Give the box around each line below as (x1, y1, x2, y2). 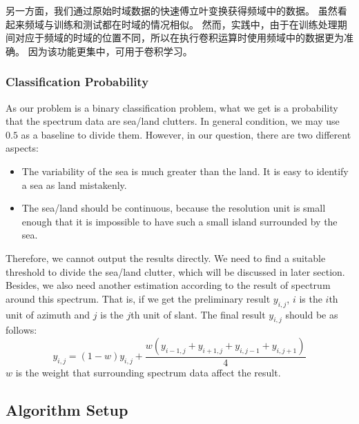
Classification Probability (6, 73, 149, 90)
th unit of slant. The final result (130, 307, 266, 321)
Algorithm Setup (6, 398, 128, 420)
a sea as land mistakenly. (21, 177, 127, 192)
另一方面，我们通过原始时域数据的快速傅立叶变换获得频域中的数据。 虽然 (6, 3, 338, 17)
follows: (6, 323, 37, 337)
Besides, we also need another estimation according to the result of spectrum (6, 278, 331, 292)
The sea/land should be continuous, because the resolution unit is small (21, 201, 326, 215)
